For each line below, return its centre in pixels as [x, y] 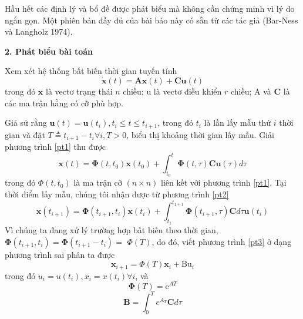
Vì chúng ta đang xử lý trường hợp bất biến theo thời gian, [112, 230]
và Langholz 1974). [39, 31]
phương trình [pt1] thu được [55, 147]
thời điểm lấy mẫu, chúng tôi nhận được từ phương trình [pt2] [117, 194]
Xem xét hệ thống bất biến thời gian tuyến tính [91, 71]
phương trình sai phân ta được [60, 254]
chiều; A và [251, 91]
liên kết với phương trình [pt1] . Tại [224, 182]
